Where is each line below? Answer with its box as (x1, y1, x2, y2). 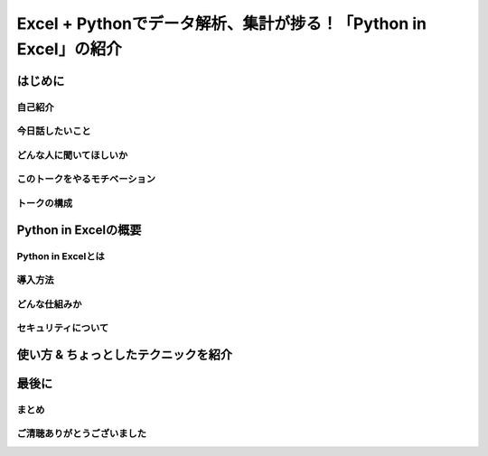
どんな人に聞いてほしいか (16, 149, 128, 162)
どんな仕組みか (16, 298, 82, 311)
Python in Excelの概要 (16, 222, 142, 237)
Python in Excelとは (16, 249, 106, 262)
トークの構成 (16, 197, 73, 209)
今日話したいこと (16, 125, 91, 137)
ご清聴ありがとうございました (16, 427, 147, 440)
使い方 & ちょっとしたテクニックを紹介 (16, 347, 233, 362)
